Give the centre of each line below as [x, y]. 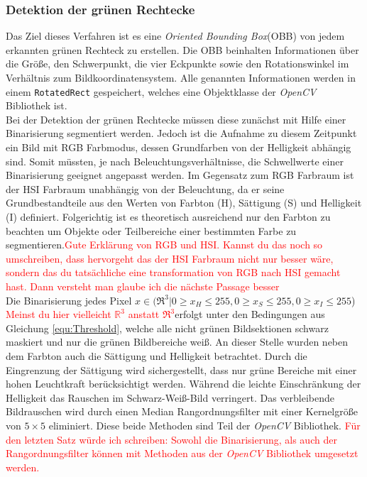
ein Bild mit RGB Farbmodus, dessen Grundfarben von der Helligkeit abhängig [179, 147]
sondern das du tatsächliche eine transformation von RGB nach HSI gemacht [173, 272]
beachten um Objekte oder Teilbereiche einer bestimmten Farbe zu [151, 230]
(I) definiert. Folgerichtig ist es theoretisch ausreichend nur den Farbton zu [168, 216]
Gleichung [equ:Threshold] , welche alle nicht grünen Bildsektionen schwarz [167, 328]
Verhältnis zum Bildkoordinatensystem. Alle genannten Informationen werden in [181, 77]
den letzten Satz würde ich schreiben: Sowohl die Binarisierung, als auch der [171, 439]
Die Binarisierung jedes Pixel [69, 300]
